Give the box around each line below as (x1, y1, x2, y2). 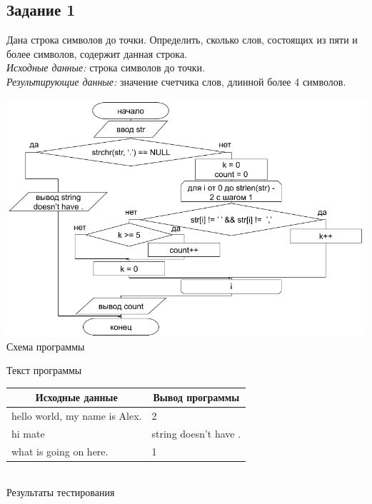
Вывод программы (153, 390, 240, 405)
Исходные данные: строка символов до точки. (6, 60, 205, 75)
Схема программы (6, 338, 85, 353)
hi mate (11, 425, 45, 440)
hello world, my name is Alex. (11, 408, 142, 423)
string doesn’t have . (151, 425, 241, 440)
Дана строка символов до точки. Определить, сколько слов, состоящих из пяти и (6, 32, 358, 47)
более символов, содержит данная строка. (6, 46, 187, 61)
